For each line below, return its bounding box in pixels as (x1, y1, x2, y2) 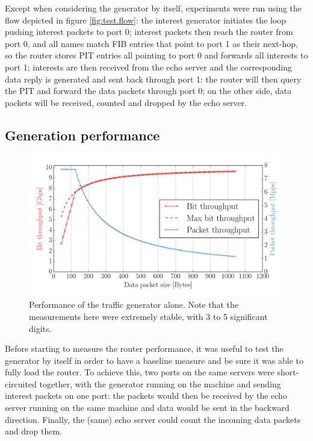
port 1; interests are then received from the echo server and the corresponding (5, 60, 293, 73)
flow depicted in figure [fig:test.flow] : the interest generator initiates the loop (5, 13, 287, 26)
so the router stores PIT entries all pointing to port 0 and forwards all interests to (5, 49, 308, 61)
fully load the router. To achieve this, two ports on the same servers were (5, 366, 274, 378)
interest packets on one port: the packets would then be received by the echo (5, 389, 287, 402)
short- (277, 366, 299, 378)
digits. (29, 322, 52, 334)
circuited (5, 377, 37, 390)
